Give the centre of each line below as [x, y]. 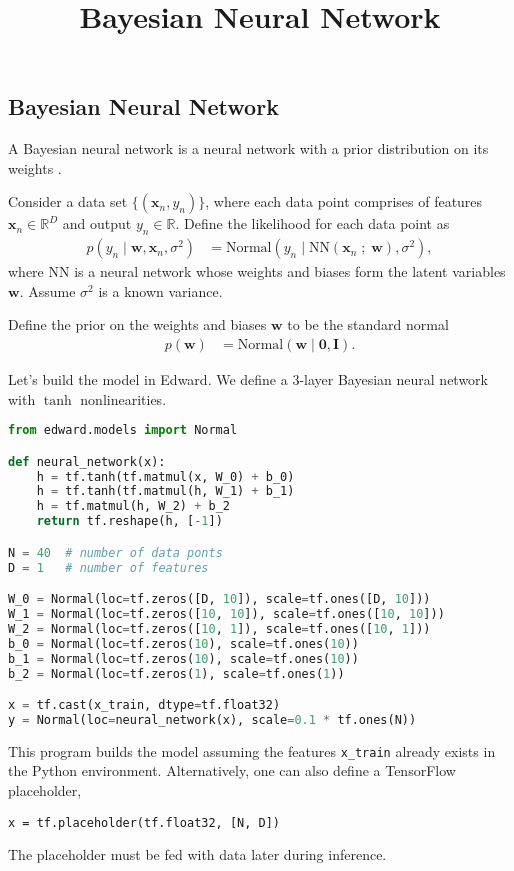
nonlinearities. [123, 398]
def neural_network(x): [87, 461]
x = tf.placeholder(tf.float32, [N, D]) [144, 822]
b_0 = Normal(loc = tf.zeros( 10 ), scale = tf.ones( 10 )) [183, 643]
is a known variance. [160, 290]
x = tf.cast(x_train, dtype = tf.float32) [144, 705]
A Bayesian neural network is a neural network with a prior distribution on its [248, 148]
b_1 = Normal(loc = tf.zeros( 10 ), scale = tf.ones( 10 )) [183, 658]
